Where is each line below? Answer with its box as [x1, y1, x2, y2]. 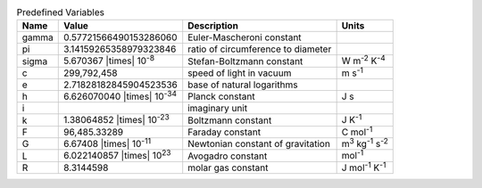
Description [187, 20, 238, 32]
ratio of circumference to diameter [187, 43, 332, 55]
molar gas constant [187, 161, 269, 174]
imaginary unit [187, 102, 248, 115]
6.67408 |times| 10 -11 [63, 136, 152, 151]
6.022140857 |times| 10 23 [63, 148, 171, 162]
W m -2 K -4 [341, 53, 386, 67]
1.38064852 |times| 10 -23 [63, 112, 170, 127]
